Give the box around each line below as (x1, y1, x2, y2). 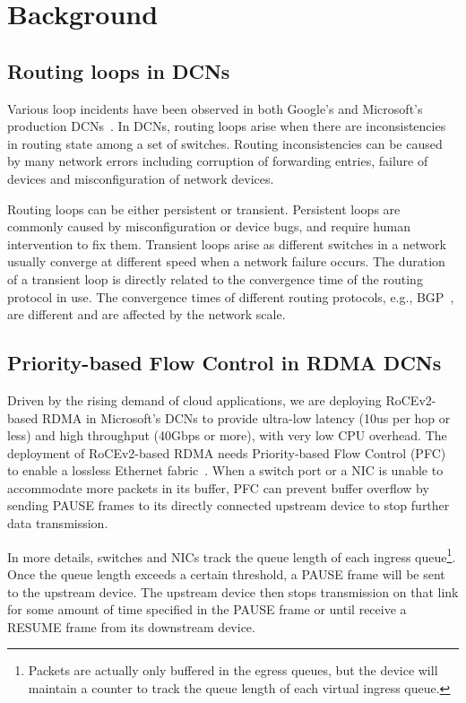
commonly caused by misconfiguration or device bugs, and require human (7, 217, 410, 236)
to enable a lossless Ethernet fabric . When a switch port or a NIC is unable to (7, 461, 444, 480)
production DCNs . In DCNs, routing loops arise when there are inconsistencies (7, 117, 446, 135)
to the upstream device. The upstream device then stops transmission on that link (7, 582, 459, 601)
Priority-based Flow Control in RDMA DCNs (7, 349, 442, 377)
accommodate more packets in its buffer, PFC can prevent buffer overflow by (7, 478, 429, 497)
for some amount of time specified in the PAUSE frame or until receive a (7, 600, 407, 619)
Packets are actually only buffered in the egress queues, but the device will (28, 661, 438, 680)
